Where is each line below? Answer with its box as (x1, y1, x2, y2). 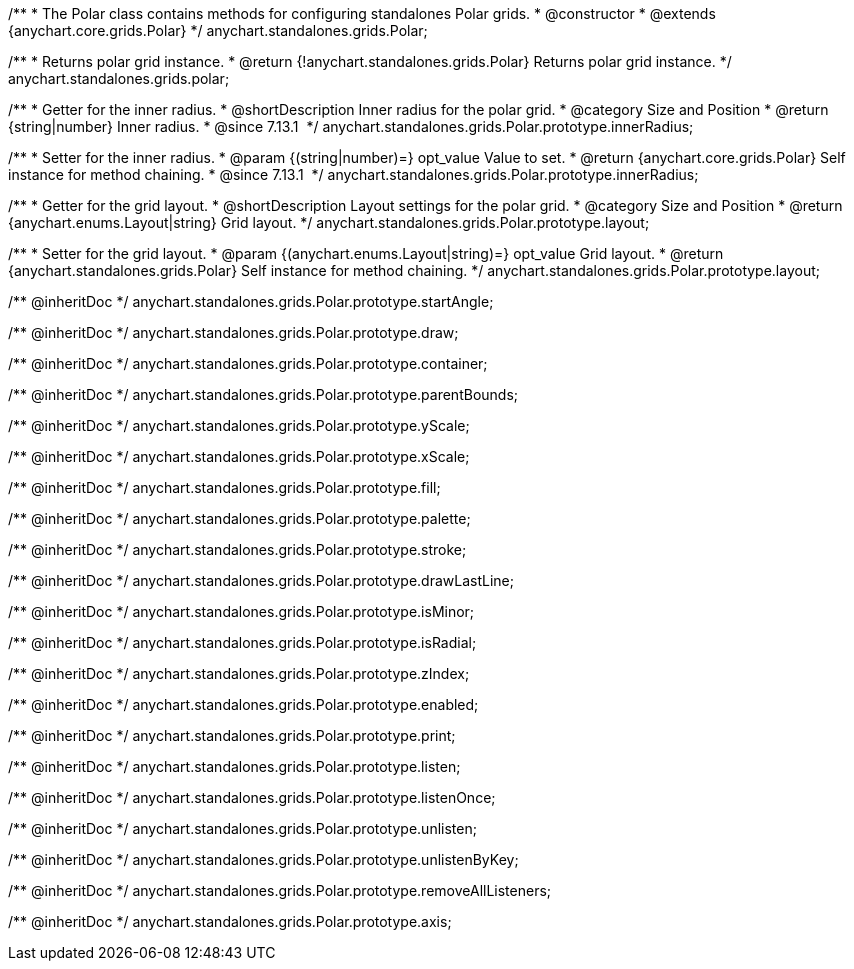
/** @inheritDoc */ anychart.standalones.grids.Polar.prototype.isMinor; (8, 603, 475, 620)
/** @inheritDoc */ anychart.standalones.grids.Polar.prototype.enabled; (8, 696, 479, 713)
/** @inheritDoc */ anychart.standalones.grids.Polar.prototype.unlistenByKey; (8, 851, 519, 868)
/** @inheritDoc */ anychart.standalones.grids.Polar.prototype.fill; (8, 479, 441, 496)
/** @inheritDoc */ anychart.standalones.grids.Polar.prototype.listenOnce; (8, 789, 496, 806)
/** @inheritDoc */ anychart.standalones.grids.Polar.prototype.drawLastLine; (8, 572, 514, 589)
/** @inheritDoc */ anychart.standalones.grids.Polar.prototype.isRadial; (8, 634, 477, 651)
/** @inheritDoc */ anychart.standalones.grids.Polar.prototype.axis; (8, 913, 452, 930)
